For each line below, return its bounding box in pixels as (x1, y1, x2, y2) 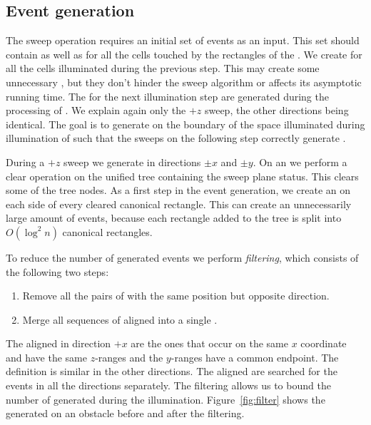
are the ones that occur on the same (131, 336, 288, 351)
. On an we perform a (253, 154, 347, 169)
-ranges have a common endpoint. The (171, 349, 339, 364)
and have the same (6, 349, 88, 364)
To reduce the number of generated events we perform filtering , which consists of (6, 250, 359, 265)
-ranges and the (95, 349, 163, 364)
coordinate (300, 336, 347, 351)
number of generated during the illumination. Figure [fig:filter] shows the (6, 391, 325, 406)
